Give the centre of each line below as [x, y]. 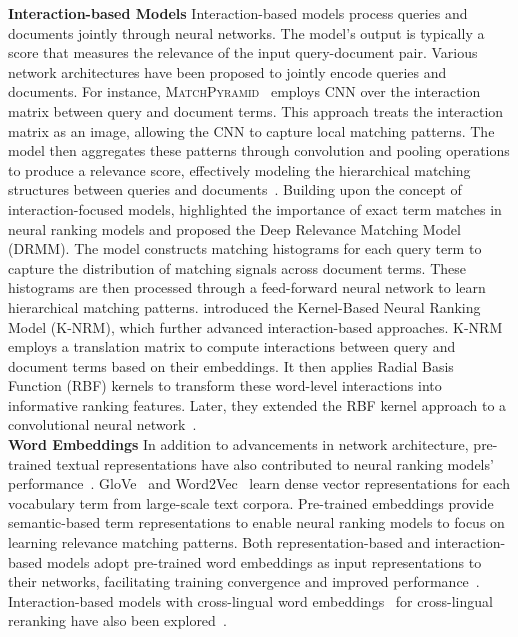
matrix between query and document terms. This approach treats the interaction [256, 110]
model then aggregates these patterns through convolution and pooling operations [259, 150]
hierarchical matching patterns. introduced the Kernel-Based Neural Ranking [244, 306]
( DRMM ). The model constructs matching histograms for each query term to [245, 248]
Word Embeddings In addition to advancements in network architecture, [238, 444]
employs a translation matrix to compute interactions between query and [232, 346]
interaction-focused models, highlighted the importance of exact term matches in [255, 208]
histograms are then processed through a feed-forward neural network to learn [247, 287]
